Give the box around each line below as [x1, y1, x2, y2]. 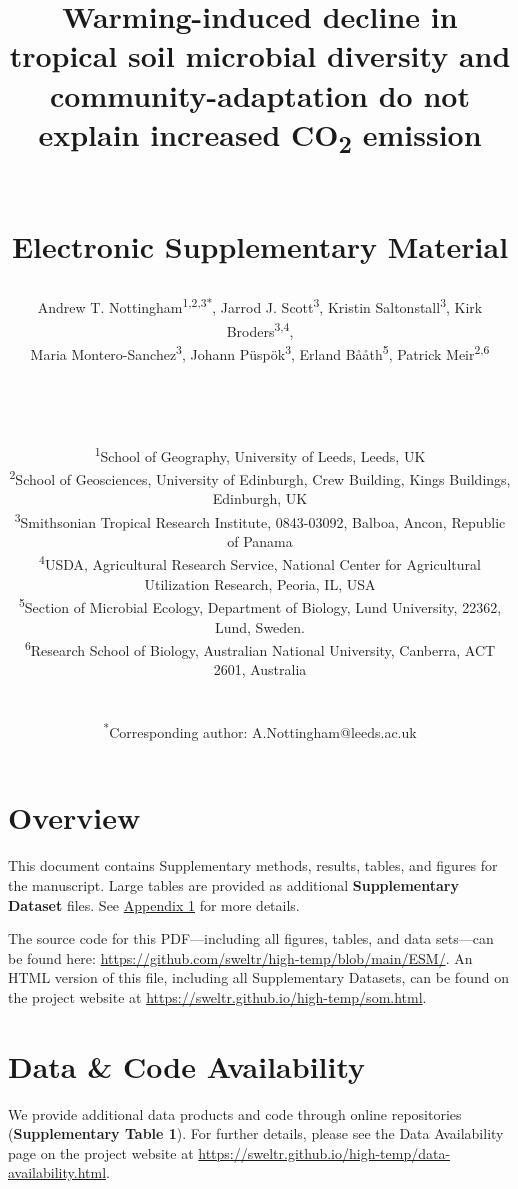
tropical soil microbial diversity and [9, 35, 511, 76]
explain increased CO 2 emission [38, 113, 482, 160]
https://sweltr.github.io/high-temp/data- [198, 1142, 451, 1163]
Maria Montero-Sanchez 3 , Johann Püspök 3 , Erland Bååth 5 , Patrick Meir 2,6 [30, 340, 490, 364]
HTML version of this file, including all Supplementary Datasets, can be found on [8, 967, 509, 988]
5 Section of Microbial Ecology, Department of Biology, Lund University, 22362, [18, 594, 502, 617]
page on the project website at [8, 1142, 194, 1163]
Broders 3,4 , [226, 317, 294, 341]
